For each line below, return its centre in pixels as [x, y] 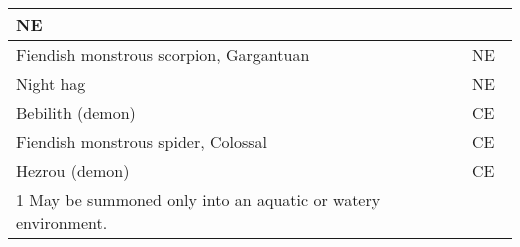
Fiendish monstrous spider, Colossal [142, 141]
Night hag [51, 83]
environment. [62, 222]
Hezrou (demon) [73, 170]
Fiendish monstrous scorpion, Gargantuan [163, 54]
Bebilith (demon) [76, 112]
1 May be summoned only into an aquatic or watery [198, 199]
